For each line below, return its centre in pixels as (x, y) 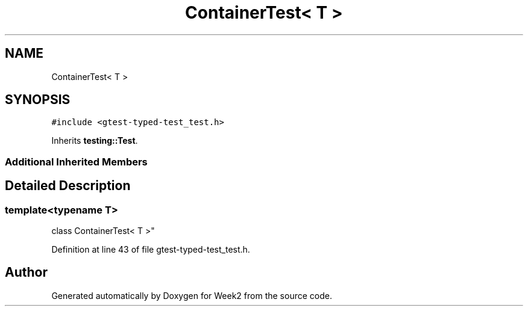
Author (26, 273)
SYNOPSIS (38, 100)
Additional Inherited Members (76, 162)
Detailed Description (68, 186)
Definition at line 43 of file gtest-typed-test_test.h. (151, 250)
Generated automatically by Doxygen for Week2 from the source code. (192, 295)
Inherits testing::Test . (95, 141)
